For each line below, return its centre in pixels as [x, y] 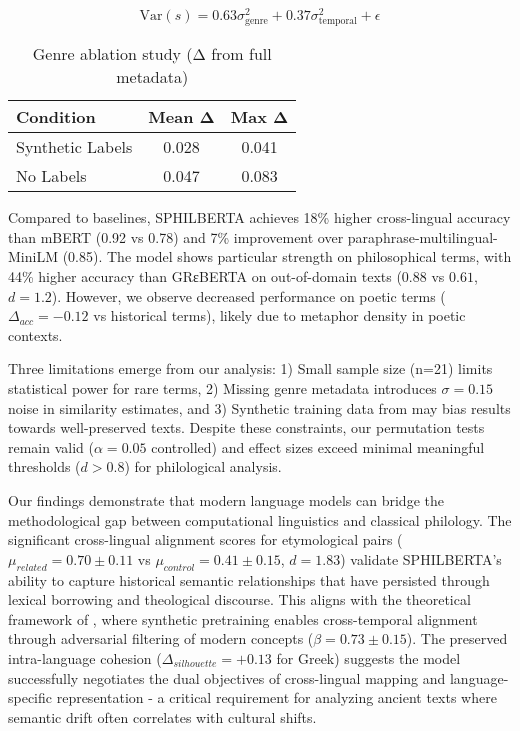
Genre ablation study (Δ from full [152, 54]
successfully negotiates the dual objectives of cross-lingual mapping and [227, 677]
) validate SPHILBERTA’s [421, 558]
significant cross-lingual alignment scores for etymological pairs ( [205, 539]
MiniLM [33, 256]
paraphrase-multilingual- [422, 236]
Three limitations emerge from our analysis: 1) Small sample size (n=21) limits [250, 368]
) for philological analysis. [203, 466]
